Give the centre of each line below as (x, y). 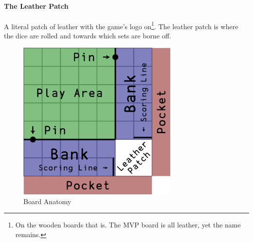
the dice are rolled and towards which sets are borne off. (88, 36)
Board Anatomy (47, 201)
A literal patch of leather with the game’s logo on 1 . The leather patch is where (121, 25)
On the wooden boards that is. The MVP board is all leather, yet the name (128, 225)
